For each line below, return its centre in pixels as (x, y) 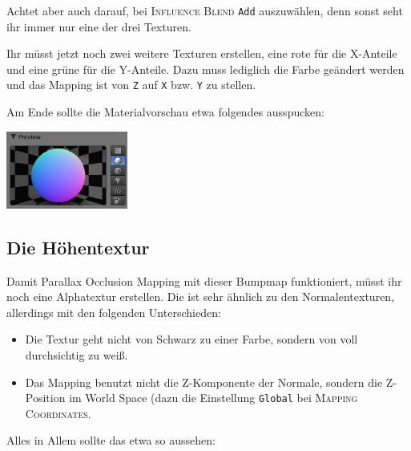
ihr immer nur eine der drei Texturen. (99, 26)
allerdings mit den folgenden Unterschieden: (114, 312)
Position (45, 398)
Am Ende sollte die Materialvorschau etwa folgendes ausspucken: (165, 112)
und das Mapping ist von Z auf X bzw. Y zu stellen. (131, 85)
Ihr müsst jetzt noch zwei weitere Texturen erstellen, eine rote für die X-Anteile (202, 53)
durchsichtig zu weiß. (77, 355)
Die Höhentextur (78, 247)
